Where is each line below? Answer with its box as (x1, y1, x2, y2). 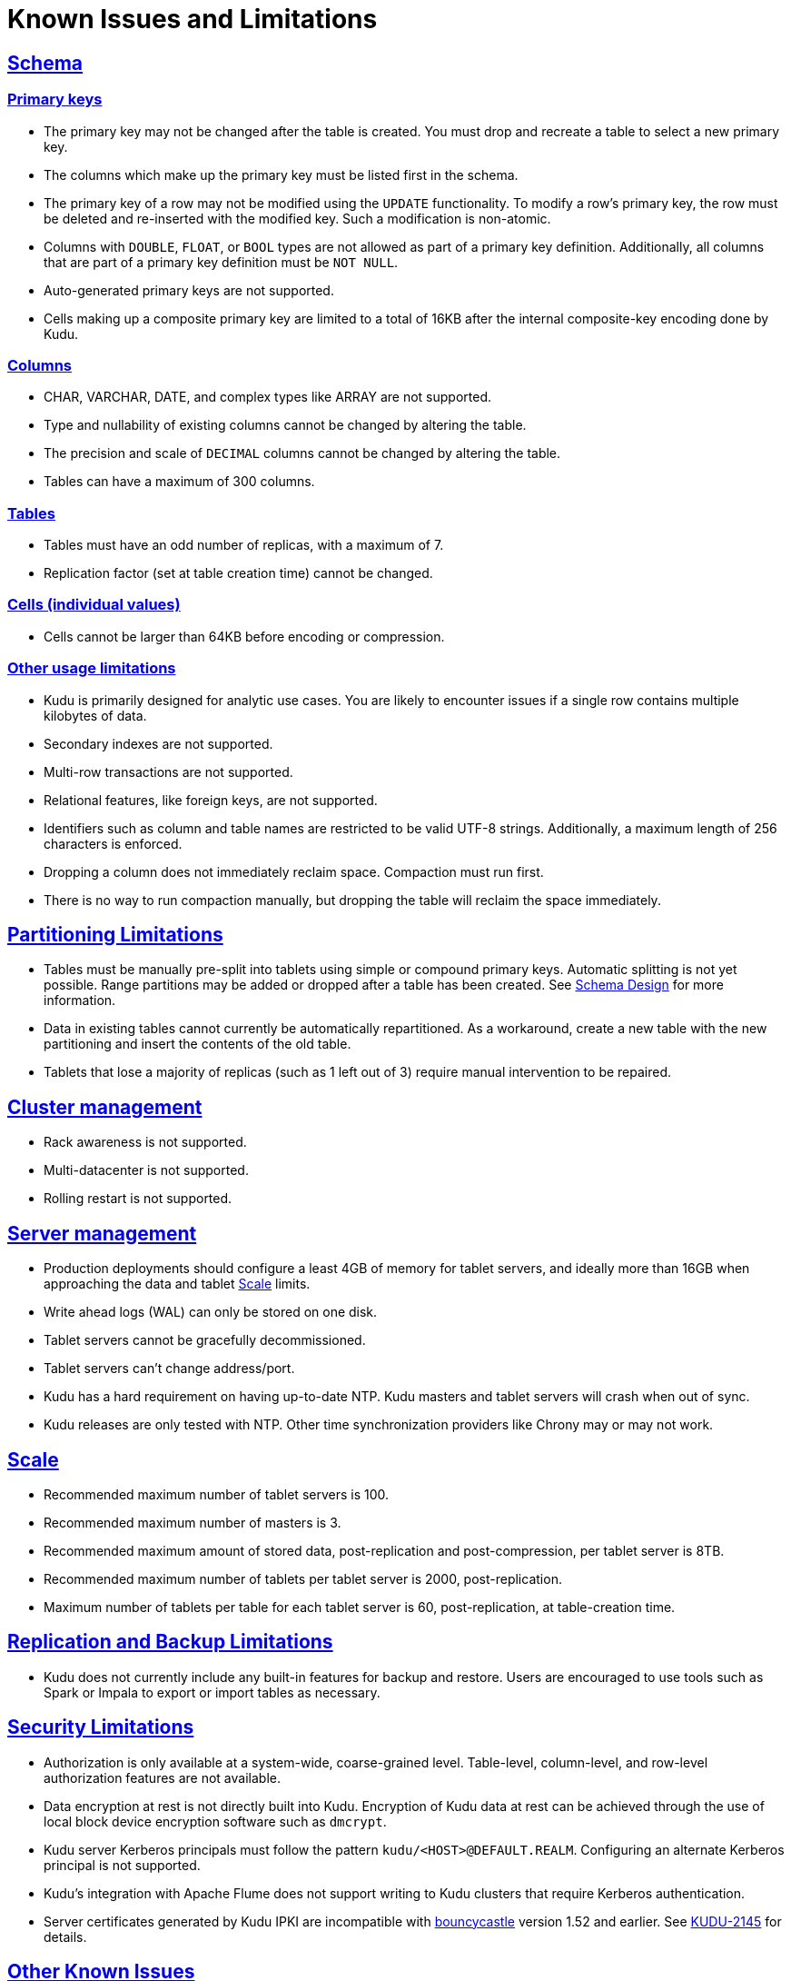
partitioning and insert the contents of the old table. (44, 1036, 351, 1052)
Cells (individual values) (7, 595, 181, 614)
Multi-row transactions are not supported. (44, 763, 293, 780)
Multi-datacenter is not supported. (44, 1162, 249, 1179)
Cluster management (7, 1095, 203, 1119)
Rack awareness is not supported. (44, 1134, 247, 1150)
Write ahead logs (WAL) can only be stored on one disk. (44, 1304, 378, 1320)
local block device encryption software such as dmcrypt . (44, 1813, 387, 1829)
